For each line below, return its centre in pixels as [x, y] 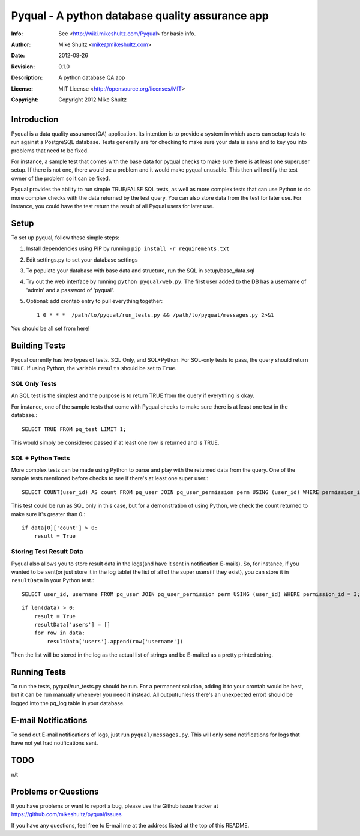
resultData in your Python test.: [52, 580]
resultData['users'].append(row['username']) [115, 641]
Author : [21, 44]
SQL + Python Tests [40, 458]
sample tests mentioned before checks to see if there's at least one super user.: [109, 478]
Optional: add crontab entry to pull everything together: [94, 301]
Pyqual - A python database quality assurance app [140, 16]
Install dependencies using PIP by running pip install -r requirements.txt [128, 248]
